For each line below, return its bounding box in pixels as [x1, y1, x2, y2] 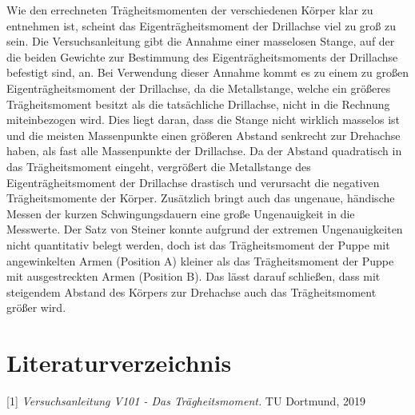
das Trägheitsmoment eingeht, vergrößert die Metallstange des [6, 158, 311, 174]
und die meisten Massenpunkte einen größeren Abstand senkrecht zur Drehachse [6, 126, 401, 143]
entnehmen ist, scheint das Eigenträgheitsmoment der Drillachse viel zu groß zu [6, 17, 397, 34]
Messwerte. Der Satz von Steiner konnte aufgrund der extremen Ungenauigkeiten [6, 221, 403, 237]
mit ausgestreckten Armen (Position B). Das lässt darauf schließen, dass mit [6, 268, 381, 285]
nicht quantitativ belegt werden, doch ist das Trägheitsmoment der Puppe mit [6, 236, 390, 253]
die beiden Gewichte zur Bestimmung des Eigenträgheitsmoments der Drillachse [6, 48, 398, 65]
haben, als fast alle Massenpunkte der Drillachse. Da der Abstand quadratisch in [6, 142, 402, 159]
